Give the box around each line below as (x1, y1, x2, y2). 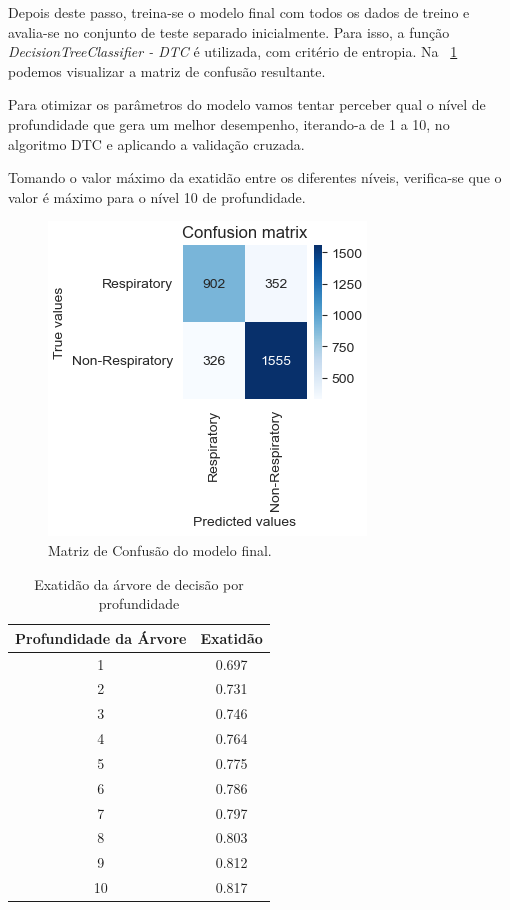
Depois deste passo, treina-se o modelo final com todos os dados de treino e (8, 2, 470, 22)
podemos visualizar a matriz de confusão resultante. (8, 60, 326, 81)
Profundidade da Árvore (15, 627, 187, 648)
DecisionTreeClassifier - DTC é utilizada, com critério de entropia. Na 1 (8, 41, 458, 62)
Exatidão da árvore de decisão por (34, 573, 244, 594)
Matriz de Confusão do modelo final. (48, 539, 272, 560)
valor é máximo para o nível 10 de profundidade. (8, 186, 306, 207)
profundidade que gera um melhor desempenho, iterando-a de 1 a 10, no (8, 113, 450, 134)
